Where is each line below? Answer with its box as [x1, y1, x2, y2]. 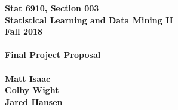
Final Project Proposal [5, 48, 101, 61]
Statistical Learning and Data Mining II [5, 13, 173, 26]
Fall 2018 [5, 25, 43, 38]
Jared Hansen [5, 95, 63, 108]
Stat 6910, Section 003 [5, 2, 99, 14]
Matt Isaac [5, 72, 51, 84]
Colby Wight [5, 84, 59, 96]
